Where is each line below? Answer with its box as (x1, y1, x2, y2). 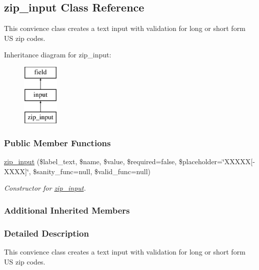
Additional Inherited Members (4, 204, 130, 216)
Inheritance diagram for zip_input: (4, 49, 111, 60)
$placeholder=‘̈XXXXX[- (178, 156, 255, 167)
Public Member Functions (4, 136, 111, 149)
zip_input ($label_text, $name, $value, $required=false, (4, 156, 177, 167)
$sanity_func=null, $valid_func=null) (33, 166, 150, 176)
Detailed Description (4, 227, 89, 239)
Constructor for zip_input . (4, 183, 86, 193)
